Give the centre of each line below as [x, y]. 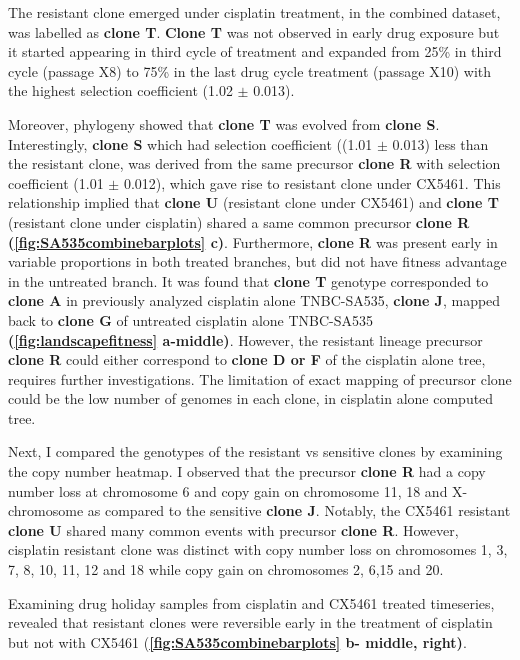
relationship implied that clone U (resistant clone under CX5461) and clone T [253, 202]
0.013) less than [440, 143]
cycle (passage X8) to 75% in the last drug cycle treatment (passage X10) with [249, 70]
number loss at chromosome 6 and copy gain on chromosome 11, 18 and [228, 490]
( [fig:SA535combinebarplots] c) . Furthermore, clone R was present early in [253, 241]
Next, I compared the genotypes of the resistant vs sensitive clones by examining [255, 451]
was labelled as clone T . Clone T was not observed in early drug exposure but [254, 31]
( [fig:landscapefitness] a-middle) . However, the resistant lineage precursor [245, 339]
